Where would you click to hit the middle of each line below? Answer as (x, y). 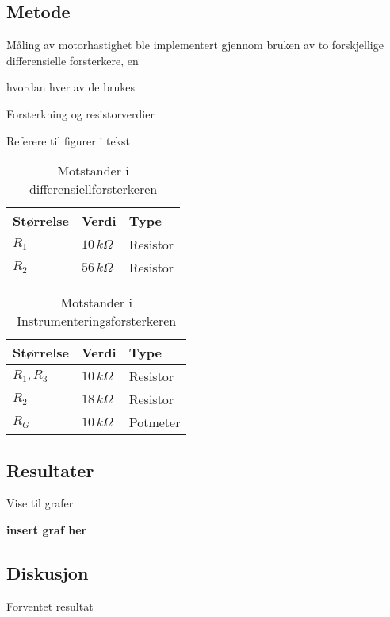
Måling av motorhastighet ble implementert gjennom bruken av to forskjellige (195, 45)
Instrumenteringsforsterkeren (97, 321)
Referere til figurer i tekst (68, 140)
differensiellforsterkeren (93, 189)
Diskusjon (48, 572)
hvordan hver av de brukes (71, 87)
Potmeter (155, 422)
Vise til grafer (40, 503)
